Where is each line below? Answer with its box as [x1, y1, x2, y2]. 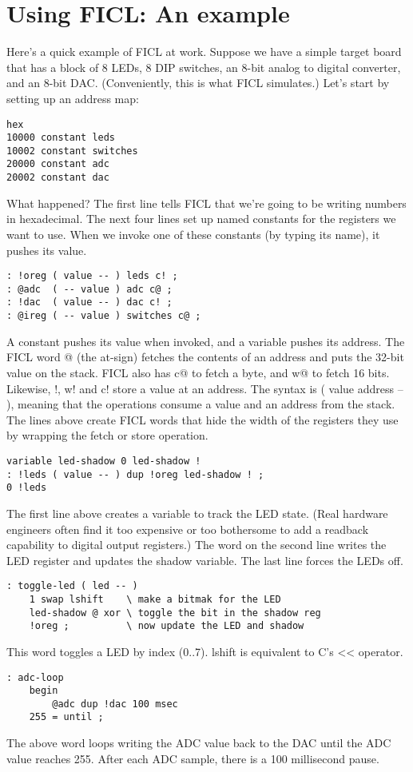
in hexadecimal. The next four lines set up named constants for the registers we [6, 210, 396, 227]
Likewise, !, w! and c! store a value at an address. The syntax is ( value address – [6, 380, 403, 396]
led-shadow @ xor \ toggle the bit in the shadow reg [29, 607, 321, 619]
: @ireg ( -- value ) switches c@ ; [6, 310, 201, 322]
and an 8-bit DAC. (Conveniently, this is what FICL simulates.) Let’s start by [6, 74, 390, 91]
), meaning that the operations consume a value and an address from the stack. [6, 396, 395, 412]
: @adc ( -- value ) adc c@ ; [6, 283, 173, 295]
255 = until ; [29, 711, 104, 723]
